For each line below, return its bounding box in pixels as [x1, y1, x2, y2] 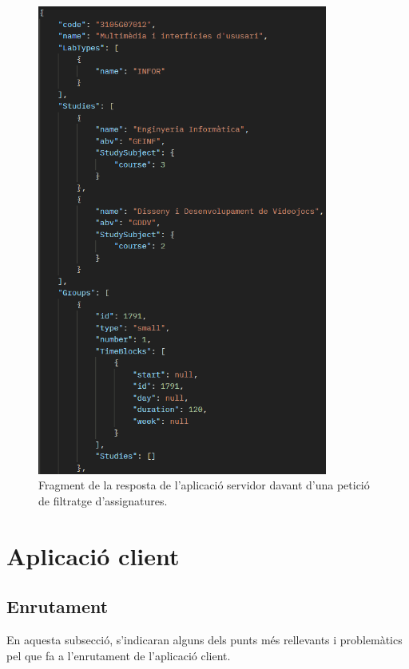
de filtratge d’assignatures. [38, 492, 168, 509]
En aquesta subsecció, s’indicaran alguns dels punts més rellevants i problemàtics [6, 631, 403, 648]
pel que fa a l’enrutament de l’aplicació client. [6, 647, 231, 663]
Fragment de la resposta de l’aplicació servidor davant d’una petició [38, 477, 370, 493]
